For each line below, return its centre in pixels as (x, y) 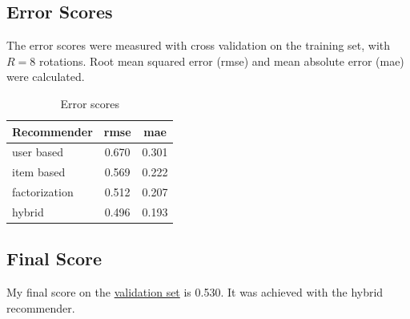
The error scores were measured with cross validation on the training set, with (199, 45)
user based (38, 152)
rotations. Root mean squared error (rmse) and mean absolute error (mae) (221, 61)
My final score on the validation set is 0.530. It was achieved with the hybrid (195, 292)
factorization (43, 192)
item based (39, 172)
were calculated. (46, 77)
